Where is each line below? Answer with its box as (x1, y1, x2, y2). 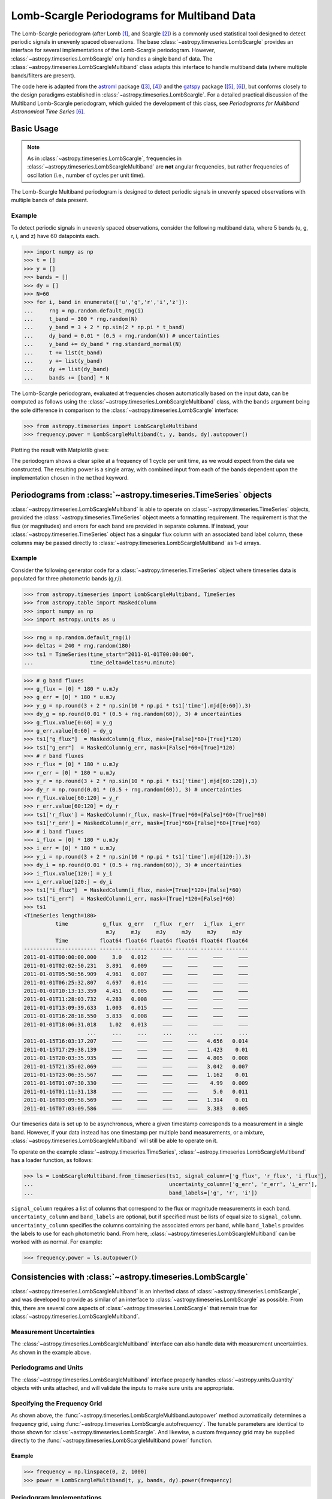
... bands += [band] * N (23, 374, 110, 381)
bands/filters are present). (11, 72, 76, 79)
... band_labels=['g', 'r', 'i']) (23, 1189, 258, 1196)
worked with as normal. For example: (11, 1238, 102, 1245)
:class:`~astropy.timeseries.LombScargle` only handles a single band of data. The (11, 55, 213, 62)
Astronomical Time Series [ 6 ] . (11, 108, 85, 115)
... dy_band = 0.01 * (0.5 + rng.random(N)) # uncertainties (23, 332, 220, 339)
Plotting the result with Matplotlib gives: (11, 446, 109, 453)
